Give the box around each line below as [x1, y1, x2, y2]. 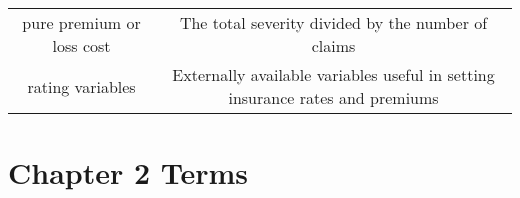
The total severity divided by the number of [179, 11, 488, 34]
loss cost [52, 34, 111, 57]
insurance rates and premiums [228, 86, 439, 109]
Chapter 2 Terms [8, 152, 249, 193]
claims [311, 34, 356, 57]
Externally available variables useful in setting [172, 63, 495, 86]
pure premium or [22, 11, 141, 34]
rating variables [27, 74, 136, 98]
